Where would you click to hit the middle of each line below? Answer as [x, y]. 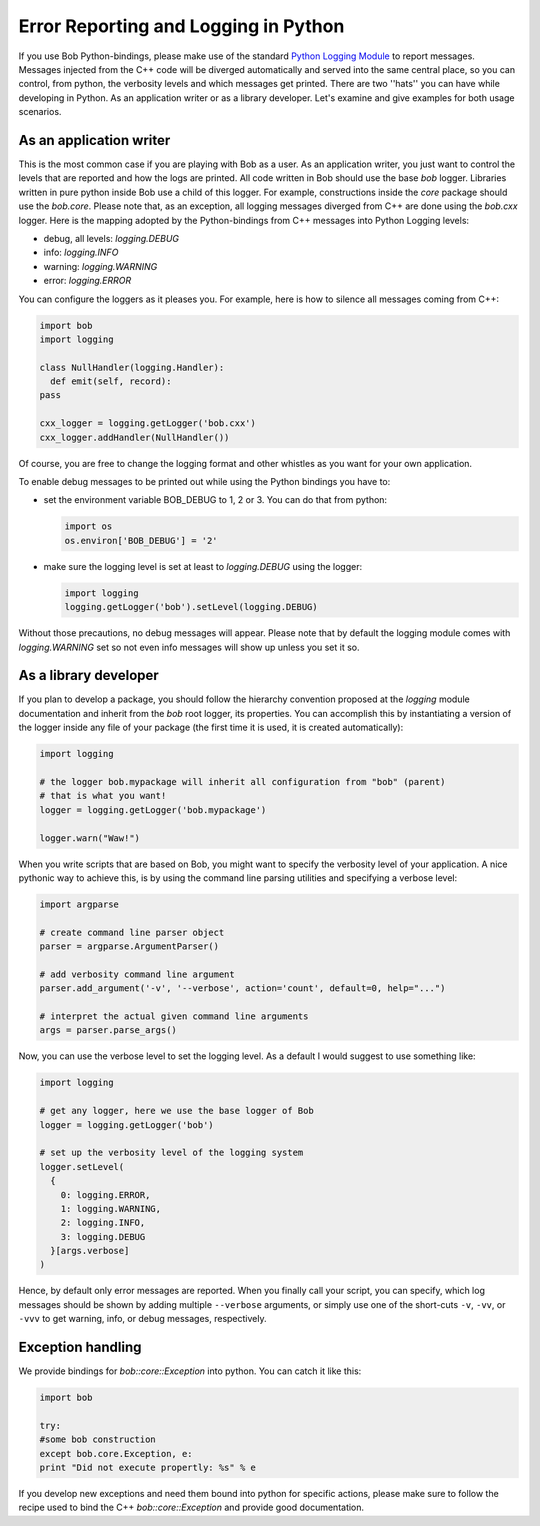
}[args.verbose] [90, 1251]
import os [88, 526]
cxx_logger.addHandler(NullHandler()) [134, 437]
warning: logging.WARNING [100, 266]
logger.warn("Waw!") [89, 838]
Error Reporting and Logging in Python [181, 26]
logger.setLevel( [82, 1166]
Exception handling [80, 1347]
